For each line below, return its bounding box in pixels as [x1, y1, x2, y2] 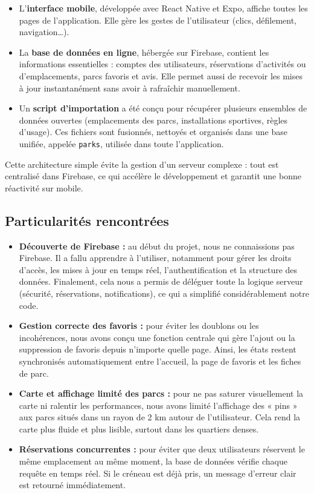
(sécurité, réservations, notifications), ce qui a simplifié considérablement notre [19, 286, 309, 299]
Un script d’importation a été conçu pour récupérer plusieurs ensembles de [19, 102, 307, 114]
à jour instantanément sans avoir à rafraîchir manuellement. [19, 81, 240, 94]
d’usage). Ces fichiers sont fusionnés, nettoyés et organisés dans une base [19, 125, 288, 138]
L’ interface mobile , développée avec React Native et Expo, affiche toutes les [19, 2, 308, 14]
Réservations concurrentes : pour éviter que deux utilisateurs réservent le [19, 443, 305, 455]
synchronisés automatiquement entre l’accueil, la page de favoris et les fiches [19, 354, 301, 367]
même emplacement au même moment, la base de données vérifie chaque [19, 455, 287, 468]
